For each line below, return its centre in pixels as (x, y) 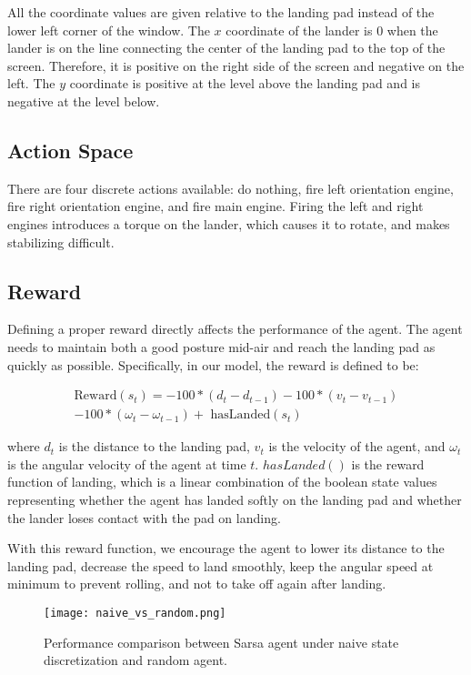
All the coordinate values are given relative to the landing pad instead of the (221, 12)
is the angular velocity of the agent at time (127, 463)
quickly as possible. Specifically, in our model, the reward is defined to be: (213, 364)
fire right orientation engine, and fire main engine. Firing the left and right (215, 206)
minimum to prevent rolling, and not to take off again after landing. (197, 584)
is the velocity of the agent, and (357, 446)
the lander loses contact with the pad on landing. (144, 517)
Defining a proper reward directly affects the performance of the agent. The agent (235, 329)
